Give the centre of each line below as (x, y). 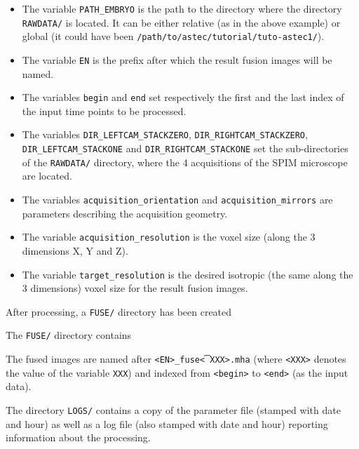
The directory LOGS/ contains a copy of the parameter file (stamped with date (173, 410)
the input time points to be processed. (104, 110)
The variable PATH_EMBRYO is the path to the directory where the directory (182, 8)
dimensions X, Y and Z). (75, 250)
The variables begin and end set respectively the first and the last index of (183, 97)
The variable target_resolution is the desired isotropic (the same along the (188, 274)
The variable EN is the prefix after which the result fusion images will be (177, 59)
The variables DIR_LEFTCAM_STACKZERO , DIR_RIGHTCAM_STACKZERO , (165, 134)
